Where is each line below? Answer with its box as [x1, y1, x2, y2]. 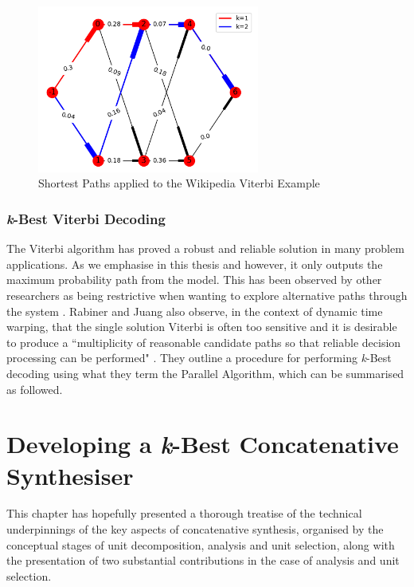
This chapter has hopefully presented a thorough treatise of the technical [6, 505, 362, 522]
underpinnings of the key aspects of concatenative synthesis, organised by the [6, 521, 384, 538]
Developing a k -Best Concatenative [6, 427, 399, 461]
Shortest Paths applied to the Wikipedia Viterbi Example [38, 175, 320, 191]
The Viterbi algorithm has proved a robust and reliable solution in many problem [6, 240, 404, 257]
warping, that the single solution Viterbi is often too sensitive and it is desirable [6, 318, 397, 335]
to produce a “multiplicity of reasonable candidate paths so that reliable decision [6, 333, 401, 350]
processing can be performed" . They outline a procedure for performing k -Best [6, 349, 392, 366]
